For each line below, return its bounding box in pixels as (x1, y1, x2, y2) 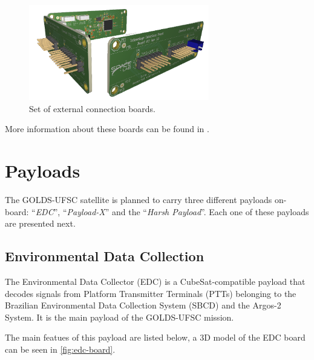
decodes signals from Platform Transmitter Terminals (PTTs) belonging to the (5, 287, 296, 299)
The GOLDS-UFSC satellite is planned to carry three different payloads (5, 193, 272, 205)
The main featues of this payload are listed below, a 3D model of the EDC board (5, 331, 306, 344)
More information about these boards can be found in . (5, 122, 209, 135)
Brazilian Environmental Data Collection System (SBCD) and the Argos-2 (5, 299, 281, 312)
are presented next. (5, 217, 76, 230)
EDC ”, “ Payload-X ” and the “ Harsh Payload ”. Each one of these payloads (35, 205, 309, 218)
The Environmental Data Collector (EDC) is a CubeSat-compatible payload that (5, 275, 306, 287)
